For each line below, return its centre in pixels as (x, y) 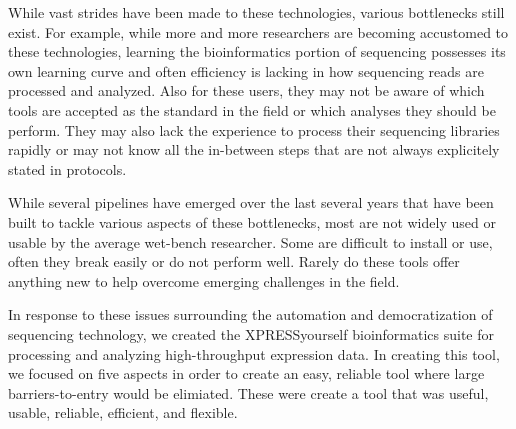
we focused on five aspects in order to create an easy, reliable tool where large (246, 373)
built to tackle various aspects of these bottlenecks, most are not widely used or (252, 221)
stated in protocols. (67, 168)
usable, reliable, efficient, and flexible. (123, 412)
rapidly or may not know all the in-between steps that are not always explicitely (254, 149)
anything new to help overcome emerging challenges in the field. (204, 280)
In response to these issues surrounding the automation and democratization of (250, 314)
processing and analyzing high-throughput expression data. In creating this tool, (254, 353)
